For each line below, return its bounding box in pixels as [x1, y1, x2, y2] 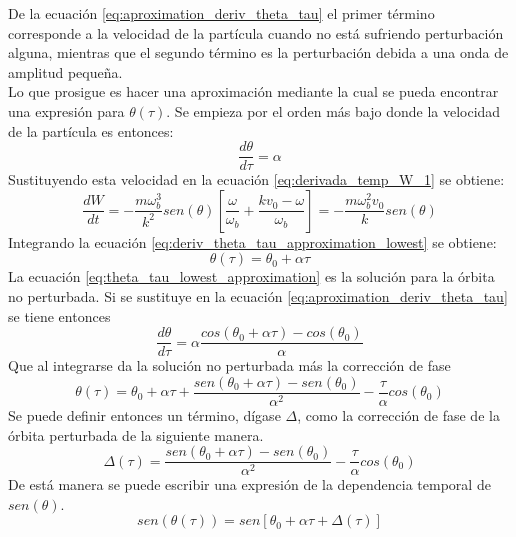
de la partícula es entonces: [8, 120, 174, 141]
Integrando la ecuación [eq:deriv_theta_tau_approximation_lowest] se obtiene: [8, 231, 497, 252]
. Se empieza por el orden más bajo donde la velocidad [166, 100, 501, 121]
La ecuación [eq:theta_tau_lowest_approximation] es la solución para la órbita [8, 266, 495, 287]
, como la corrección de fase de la [297, 404, 500, 425]
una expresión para [8, 100, 125, 121]
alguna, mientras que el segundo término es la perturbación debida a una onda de [8, 42, 509, 63]
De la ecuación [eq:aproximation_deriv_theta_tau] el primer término [8, 3, 435, 23]
